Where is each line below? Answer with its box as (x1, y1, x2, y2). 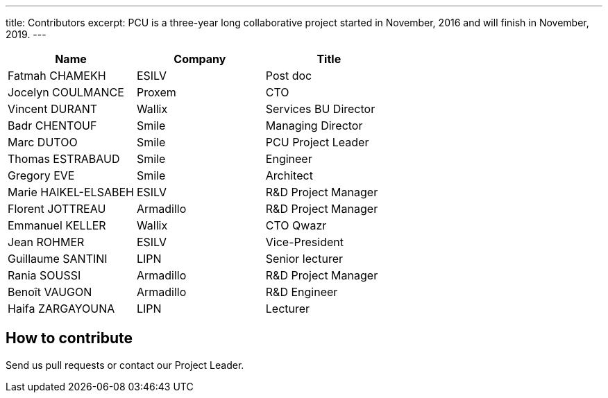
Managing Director (265, 119, 363, 132)
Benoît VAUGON (8, 285, 92, 299)
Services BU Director (265, 102, 375, 116)
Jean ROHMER (8, 235, 85, 249)
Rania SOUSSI (8, 268, 81, 282)
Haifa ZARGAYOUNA (8, 302, 115, 315)
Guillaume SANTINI (8, 252, 108, 266)
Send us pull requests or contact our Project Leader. (6, 358, 244, 371)
